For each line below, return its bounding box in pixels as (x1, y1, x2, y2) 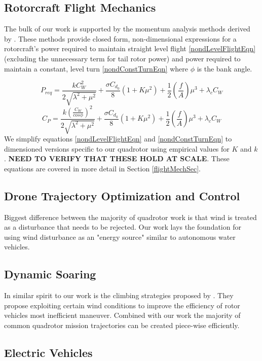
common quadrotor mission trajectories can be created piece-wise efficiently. (4, 319, 240, 330)
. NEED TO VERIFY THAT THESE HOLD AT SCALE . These (4, 153, 230, 164)
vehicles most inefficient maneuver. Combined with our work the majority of (4, 310, 241, 320)
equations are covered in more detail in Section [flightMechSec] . (4, 163, 201, 173)
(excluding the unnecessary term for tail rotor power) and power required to (4, 53, 241, 63)
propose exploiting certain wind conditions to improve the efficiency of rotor (4, 300, 240, 310)
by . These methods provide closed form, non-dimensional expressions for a (4, 33, 237, 44)
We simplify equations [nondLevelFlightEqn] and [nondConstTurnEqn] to (4, 133, 232, 144)
